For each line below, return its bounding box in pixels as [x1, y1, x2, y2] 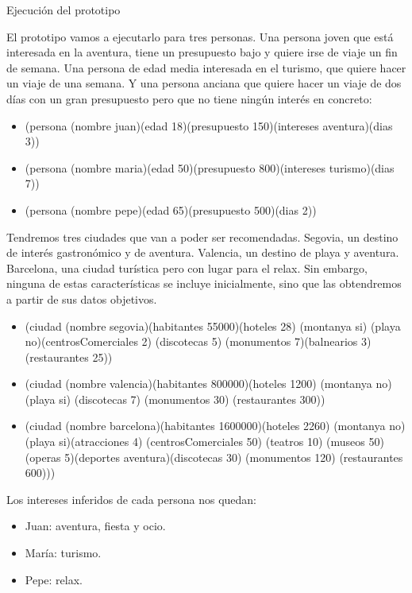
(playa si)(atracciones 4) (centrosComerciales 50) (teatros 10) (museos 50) [25, 433, 384, 450]
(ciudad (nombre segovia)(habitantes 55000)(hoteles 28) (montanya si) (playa [25, 317, 401, 334]
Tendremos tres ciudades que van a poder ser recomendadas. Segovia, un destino [6, 228, 399, 245]
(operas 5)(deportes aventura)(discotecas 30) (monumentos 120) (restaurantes [25, 448, 403, 465]
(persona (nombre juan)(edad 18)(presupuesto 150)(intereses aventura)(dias [25, 117, 393, 134]
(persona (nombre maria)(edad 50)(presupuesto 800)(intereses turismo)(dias [25, 159, 395, 176]
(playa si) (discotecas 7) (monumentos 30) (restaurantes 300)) [25, 390, 325, 407]
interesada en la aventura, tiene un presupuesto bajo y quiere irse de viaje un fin [6, 44, 398, 60]
